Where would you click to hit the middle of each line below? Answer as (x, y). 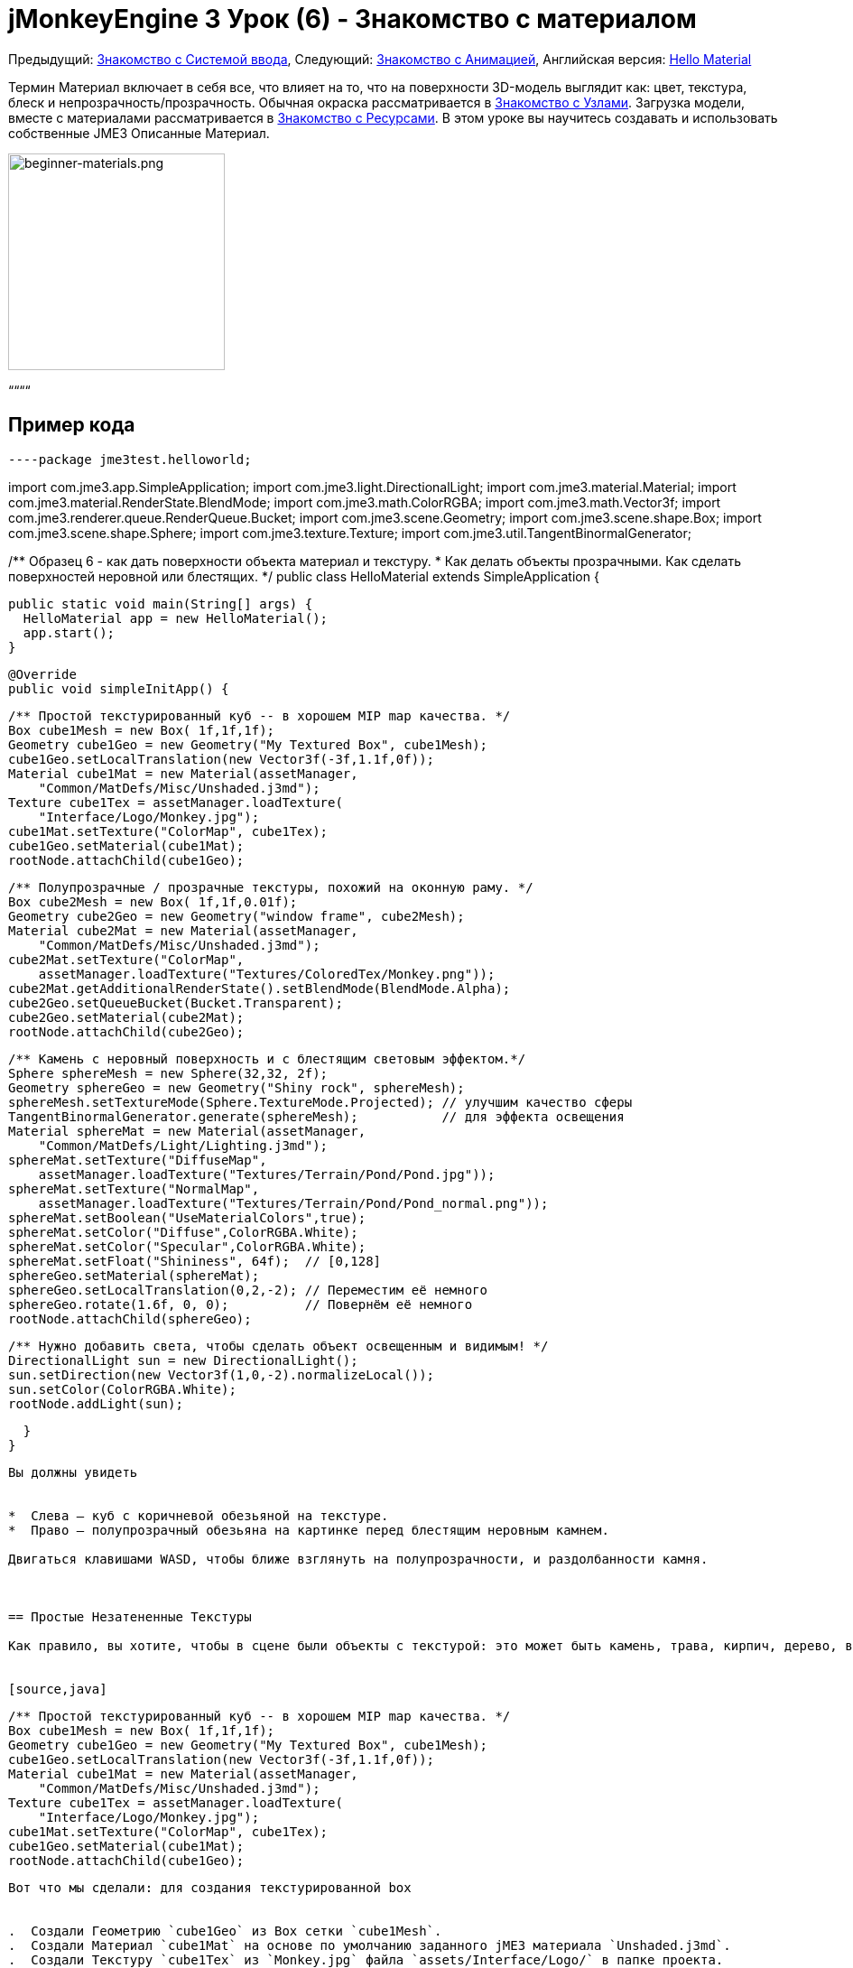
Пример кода (72, 425)
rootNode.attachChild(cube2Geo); (126, 1031)
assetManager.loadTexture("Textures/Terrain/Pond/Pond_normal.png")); (293, 1203)
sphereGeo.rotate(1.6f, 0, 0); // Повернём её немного (241, 1304)
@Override (42, 674)
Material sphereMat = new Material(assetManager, (187, 1131)
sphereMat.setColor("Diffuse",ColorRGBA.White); (183, 1232)
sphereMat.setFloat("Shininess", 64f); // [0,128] (195, 1261)
